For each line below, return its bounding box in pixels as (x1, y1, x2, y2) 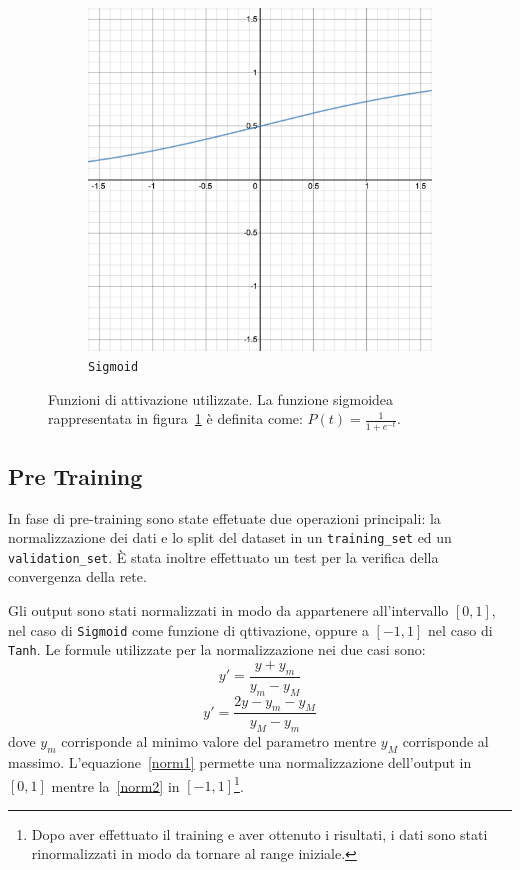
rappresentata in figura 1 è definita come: (48, 408, 303, 429)
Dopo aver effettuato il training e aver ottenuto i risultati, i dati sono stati (31, 823, 488, 844)
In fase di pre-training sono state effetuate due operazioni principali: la (8, 507, 441, 528)
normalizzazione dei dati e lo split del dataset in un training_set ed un (8, 527, 452, 548)
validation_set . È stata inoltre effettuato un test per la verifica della (8, 546, 439, 567)
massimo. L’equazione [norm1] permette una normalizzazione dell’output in (8, 751, 472, 772)
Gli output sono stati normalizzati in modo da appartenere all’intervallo (8, 600, 449, 621)
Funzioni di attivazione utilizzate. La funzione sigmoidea (48, 388, 394, 409)
